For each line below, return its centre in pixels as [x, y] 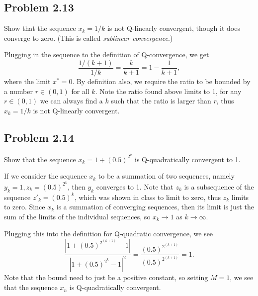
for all [80, 91]
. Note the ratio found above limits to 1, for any [168, 91]
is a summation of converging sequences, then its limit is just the [155, 207]
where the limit [27, 81]
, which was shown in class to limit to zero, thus [148, 197]
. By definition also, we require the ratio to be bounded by [161, 81]
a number [18, 91]
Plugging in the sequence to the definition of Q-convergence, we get [107, 54]
